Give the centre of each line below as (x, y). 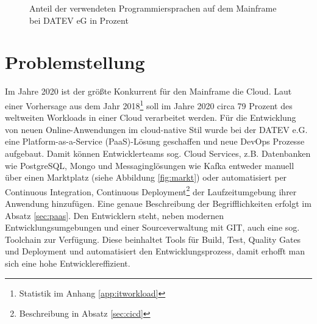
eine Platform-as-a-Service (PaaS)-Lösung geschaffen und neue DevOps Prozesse (155, 141)
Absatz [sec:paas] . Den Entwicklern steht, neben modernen (114, 215)
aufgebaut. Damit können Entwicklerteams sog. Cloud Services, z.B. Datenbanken (158, 153)
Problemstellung (75, 62)
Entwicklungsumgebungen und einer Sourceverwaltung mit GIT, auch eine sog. (152, 227)
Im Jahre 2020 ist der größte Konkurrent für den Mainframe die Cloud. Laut (148, 91)
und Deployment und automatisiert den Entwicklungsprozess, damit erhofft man (155, 251)
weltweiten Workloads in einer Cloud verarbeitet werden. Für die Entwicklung (151, 117)
